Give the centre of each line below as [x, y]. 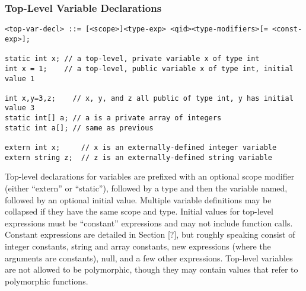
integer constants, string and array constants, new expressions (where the [138, 246]
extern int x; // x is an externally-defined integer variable [141, 148]
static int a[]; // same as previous [79, 128]
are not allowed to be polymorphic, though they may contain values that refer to [152, 269]
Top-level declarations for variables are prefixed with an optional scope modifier [150, 176]
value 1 [20, 79]
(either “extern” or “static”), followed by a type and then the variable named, [146, 188]
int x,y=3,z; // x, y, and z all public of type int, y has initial [149, 98]
